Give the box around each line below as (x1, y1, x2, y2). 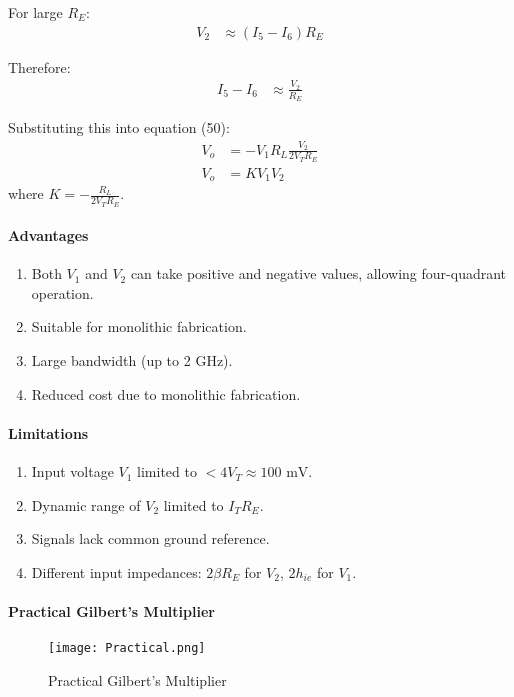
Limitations (8, 422, 89, 443)
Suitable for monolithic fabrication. (31, 316, 247, 337)
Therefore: (8, 56, 71, 77)
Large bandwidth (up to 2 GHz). (31, 350, 233, 371)
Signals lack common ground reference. (31, 528, 270, 549)
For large (8, 2, 63, 22)
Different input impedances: (31, 561, 202, 582)
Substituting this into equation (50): (8, 117, 230, 138)
